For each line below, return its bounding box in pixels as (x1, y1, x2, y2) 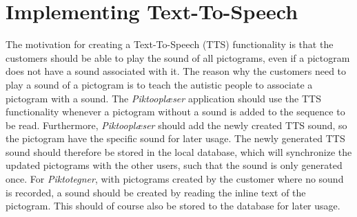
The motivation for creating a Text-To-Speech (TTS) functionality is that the (6, 37, 334, 52)
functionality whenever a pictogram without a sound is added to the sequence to (6, 104, 345, 119)
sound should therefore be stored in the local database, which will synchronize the (6, 144, 352, 159)
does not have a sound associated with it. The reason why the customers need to (6, 64, 347, 78)
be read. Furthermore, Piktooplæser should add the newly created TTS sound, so (6, 117, 347, 132)
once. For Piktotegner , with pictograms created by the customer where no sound (6, 172, 344, 186)
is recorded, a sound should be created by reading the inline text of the (6, 185, 306, 199)
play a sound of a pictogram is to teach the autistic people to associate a (6, 77, 313, 91)
